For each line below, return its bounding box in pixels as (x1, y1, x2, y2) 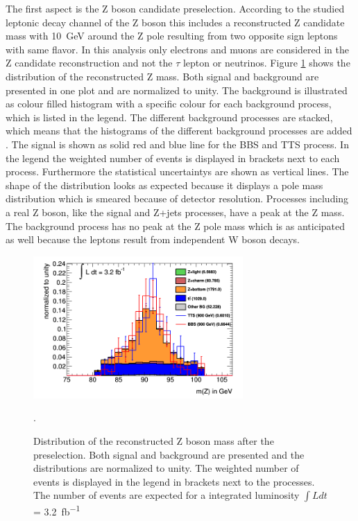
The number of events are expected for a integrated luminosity (33, 488, 300, 502)
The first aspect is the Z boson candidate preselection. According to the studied (6, 1, 345, 15)
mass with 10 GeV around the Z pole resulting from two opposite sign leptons (6, 28, 338, 43)
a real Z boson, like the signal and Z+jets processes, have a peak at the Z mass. (6, 204, 345, 219)
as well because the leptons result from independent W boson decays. (6, 232, 300, 247)
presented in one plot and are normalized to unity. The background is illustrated (6, 82, 348, 97)
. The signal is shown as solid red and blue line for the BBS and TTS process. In (6, 136, 349, 151)
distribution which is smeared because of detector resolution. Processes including (6, 191, 349, 206)
